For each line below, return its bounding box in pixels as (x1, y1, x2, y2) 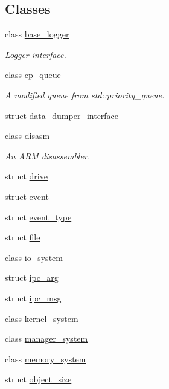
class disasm (5, 129, 50, 142)
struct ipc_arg (5, 271, 59, 284)
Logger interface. (5, 48, 66, 60)
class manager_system (5, 332, 88, 345)
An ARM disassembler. (5, 149, 91, 162)
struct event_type (5, 210, 72, 223)
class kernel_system (5, 312, 78, 324)
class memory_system (5, 352, 86, 365)
